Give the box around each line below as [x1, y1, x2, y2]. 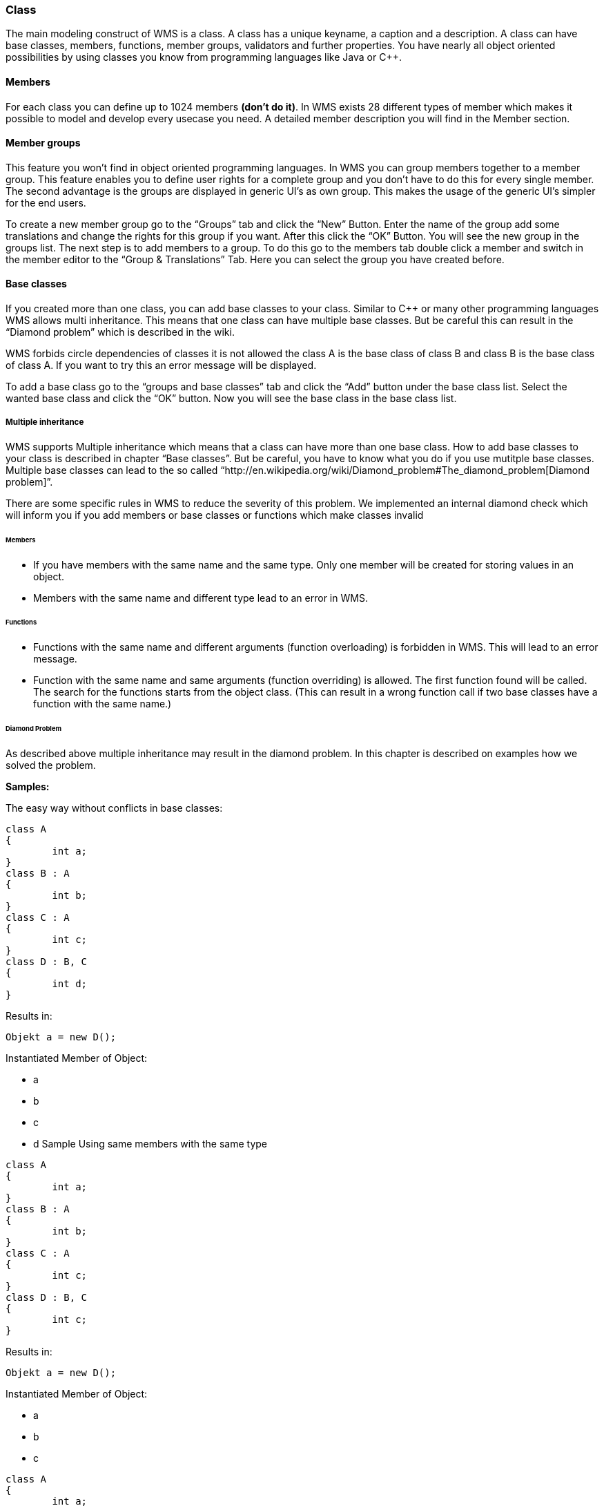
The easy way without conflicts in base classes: [6, 801, 223, 814]
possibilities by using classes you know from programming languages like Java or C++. [6, 51, 402, 64]
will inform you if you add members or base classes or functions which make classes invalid [6, 508, 424, 521]
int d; [52, 978, 88, 989]
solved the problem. [6, 759, 96, 771]
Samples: [6, 780, 50, 792]
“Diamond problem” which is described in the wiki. [6, 326, 235, 339]
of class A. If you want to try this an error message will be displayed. [6, 359, 317, 372]
